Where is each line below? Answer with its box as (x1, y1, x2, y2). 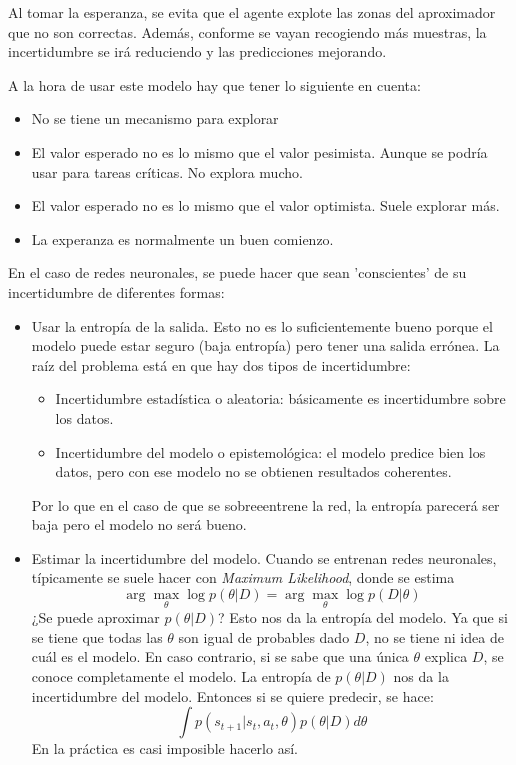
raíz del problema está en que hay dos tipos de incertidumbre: (31, 354, 411, 375)
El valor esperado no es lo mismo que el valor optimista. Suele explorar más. (31, 195, 500, 216)
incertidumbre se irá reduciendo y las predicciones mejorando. (8, 41, 387, 62)
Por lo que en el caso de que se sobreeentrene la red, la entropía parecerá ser (31, 494, 500, 515)
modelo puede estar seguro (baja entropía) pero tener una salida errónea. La (31, 335, 500, 356)
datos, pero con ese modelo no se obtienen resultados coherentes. (55, 461, 452, 482)
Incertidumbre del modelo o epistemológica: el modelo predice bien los (55, 441, 486, 462)
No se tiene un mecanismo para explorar (31, 108, 279, 129)
